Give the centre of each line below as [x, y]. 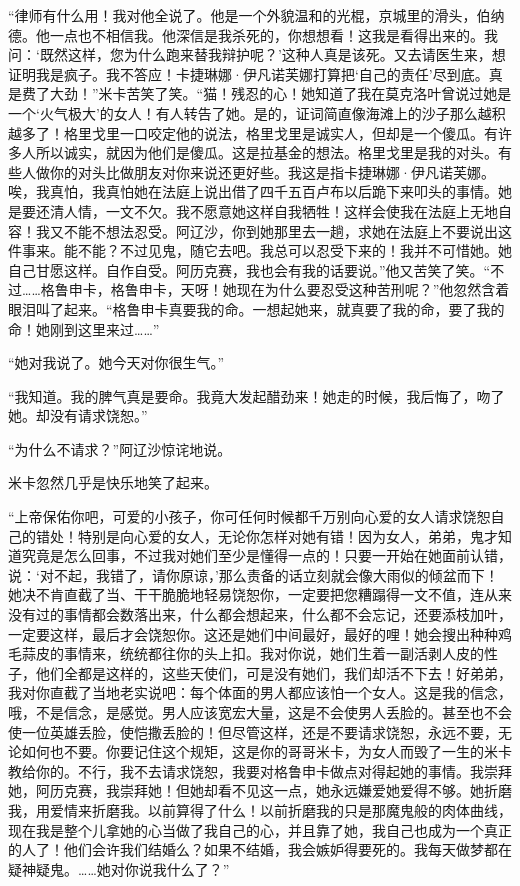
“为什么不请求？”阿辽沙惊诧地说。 [120, 448]
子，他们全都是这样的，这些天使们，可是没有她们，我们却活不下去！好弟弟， [260, 672]
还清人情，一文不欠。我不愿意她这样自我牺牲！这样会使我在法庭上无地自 [273, 210]
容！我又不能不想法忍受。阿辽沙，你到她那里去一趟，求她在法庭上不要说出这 [260, 230]
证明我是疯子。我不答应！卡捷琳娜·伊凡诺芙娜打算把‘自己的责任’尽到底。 [248, 73]
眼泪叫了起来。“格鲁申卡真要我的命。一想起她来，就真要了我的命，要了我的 [256, 308]
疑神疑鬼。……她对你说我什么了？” [119, 868]
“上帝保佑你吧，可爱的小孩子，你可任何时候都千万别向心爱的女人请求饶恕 [249, 516]
